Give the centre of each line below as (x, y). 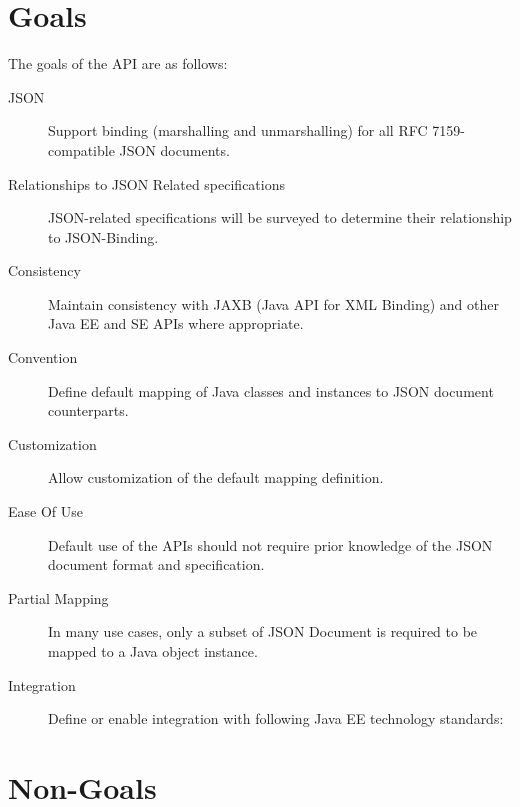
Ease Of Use (45, 511)
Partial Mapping (58, 597)
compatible (81, 149)
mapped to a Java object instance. (153, 651)
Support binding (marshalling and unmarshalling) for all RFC (238, 130)
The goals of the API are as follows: (118, 63)
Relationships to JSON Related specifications (147, 183)
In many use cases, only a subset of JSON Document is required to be (263, 631)
